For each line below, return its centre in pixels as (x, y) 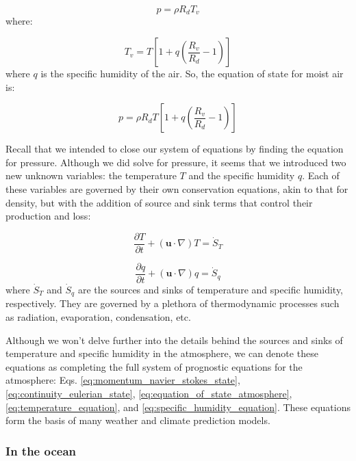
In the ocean (41, 450)
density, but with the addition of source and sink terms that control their (159, 202)
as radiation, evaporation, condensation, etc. (98, 316)
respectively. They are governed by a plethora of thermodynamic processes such (173, 303)
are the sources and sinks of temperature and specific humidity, (211, 289)
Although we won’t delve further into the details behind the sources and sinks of (174, 340)
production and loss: (48, 216)
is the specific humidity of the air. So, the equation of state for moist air (192, 74)
